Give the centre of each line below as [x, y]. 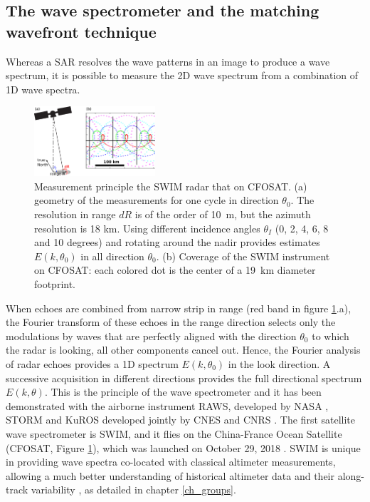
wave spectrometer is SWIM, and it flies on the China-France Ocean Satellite [174, 433]
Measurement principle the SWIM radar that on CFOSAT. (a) [171, 186]
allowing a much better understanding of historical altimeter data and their [170, 475]
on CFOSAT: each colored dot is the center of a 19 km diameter [175, 270]
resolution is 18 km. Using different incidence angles [147, 228]
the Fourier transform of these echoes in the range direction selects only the [171, 322]
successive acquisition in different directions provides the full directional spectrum [184, 378]
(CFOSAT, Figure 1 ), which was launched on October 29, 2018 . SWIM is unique [183, 447]
